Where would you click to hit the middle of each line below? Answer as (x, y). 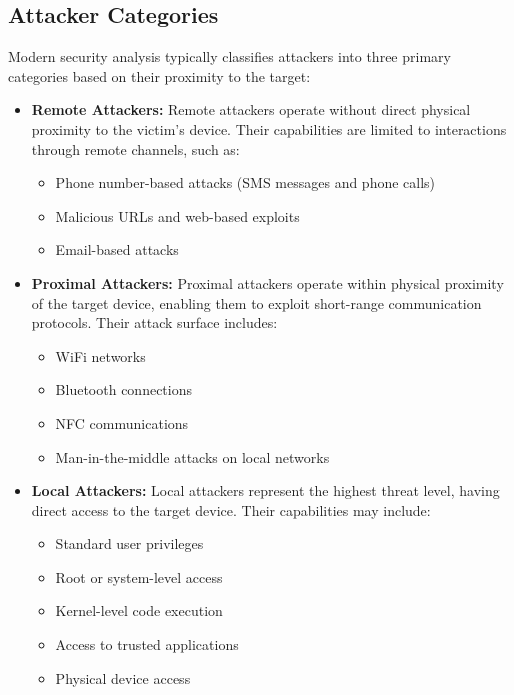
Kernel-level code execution (139, 610)
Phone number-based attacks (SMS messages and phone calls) (245, 182)
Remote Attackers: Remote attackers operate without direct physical (251, 109)
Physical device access (123, 677)
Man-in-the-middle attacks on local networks (192, 456)
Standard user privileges (129, 543)
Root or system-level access (139, 576)
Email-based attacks (117, 249)
